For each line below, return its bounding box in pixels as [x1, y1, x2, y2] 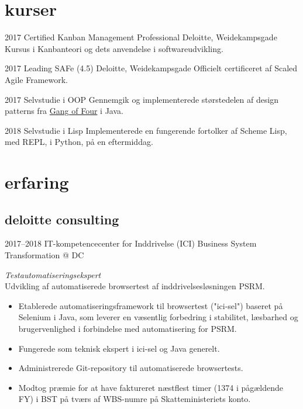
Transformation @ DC [5, 249, 84, 261]
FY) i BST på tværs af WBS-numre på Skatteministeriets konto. [18, 393, 251, 405]
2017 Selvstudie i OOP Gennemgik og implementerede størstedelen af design [5, 93, 279, 105]
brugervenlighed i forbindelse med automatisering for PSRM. [18, 323, 237, 335]
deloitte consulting [5, 210, 119, 228]
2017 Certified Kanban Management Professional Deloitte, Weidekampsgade [5, 31, 277, 43]
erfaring [5, 170, 69, 194]
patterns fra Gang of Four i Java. [5, 105, 123, 117]
